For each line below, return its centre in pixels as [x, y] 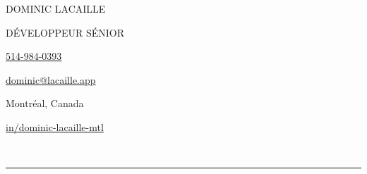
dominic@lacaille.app [51, 79]
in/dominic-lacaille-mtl [55, 126]
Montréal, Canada [45, 103]
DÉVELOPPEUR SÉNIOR [65, 32]
